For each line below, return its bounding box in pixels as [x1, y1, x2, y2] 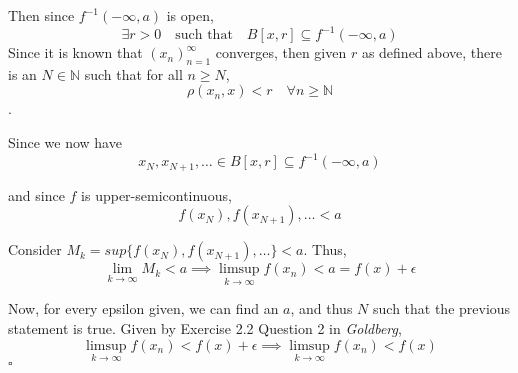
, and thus [290, 298, 353, 319]
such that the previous [373, 298, 511, 319]
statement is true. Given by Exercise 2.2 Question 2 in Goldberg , [8, 318, 402, 339]
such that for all [84, 63, 183, 84]
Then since [8, 5, 75, 25]
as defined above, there [361, 42, 503, 63]
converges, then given [215, 42, 347, 63]
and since [8, 184, 65, 205]
